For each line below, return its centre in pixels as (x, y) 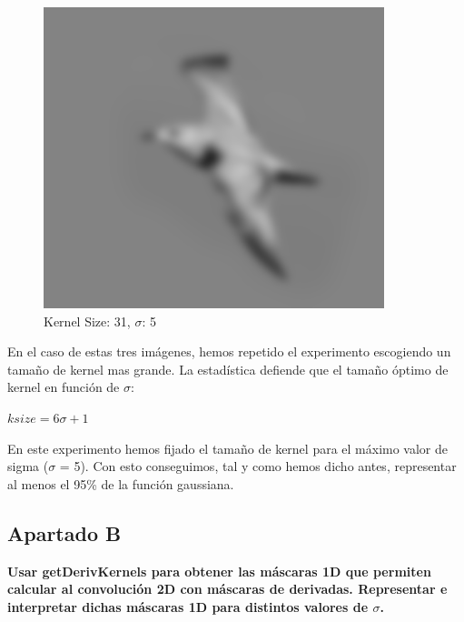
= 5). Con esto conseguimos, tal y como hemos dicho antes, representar (258, 466)
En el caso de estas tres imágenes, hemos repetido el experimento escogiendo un (229, 351)
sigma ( (28, 466)
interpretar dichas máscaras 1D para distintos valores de (188, 606)
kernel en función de (64, 387)
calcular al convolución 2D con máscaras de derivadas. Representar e (227, 589)
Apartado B (64, 532)
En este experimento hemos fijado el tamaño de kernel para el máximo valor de (228, 448)
